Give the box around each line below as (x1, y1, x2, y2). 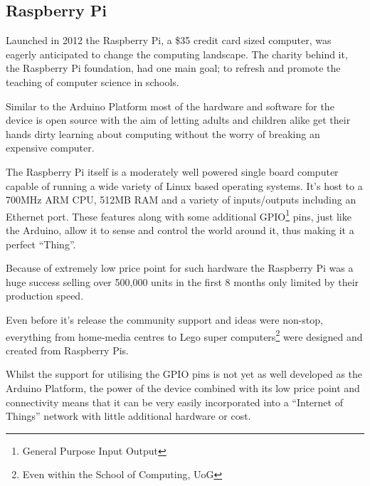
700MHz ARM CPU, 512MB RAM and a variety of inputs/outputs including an (6, 192, 356, 207)
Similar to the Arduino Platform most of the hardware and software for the (6, 98, 334, 113)
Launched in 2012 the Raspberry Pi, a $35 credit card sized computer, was (6, 33, 332, 48)
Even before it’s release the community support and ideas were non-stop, (6, 312, 323, 327)
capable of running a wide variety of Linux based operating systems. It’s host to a (6, 178, 363, 193)
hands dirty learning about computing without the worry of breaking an (6, 126, 320, 141)
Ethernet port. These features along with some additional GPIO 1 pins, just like (6, 206, 351, 223)
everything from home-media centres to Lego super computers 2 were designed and (6, 327, 363, 344)
